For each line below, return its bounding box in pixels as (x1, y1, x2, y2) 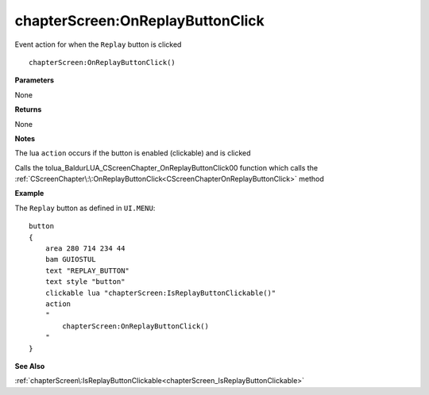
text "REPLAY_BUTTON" (44, 266, 130, 275)
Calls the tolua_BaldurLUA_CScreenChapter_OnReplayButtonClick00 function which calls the (14, 163, 318, 172)
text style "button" (44, 278, 126, 286)
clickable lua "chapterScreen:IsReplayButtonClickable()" (44, 288, 276, 297)
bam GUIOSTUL (44, 255, 96, 264)
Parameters (14, 75, 55, 85)
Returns (14, 105, 42, 114)
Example (14, 189, 44, 198)
